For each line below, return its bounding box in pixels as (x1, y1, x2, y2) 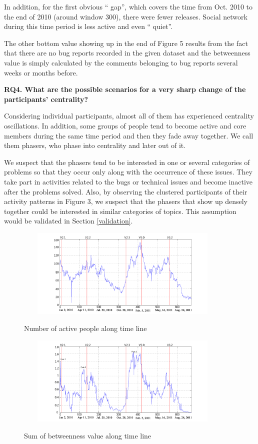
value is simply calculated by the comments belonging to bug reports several (4, 57, 238, 67)
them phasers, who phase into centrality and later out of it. (4, 140, 186, 150)
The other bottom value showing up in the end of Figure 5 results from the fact (4, 37, 248, 48)
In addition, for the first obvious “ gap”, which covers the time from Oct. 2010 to (4, 1, 252, 11)
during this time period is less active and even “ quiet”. (4, 21, 173, 31)
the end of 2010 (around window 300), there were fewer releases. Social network (4, 11, 247, 21)
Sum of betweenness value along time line (24, 430, 151, 440)
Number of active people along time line (24, 322, 147, 333)
